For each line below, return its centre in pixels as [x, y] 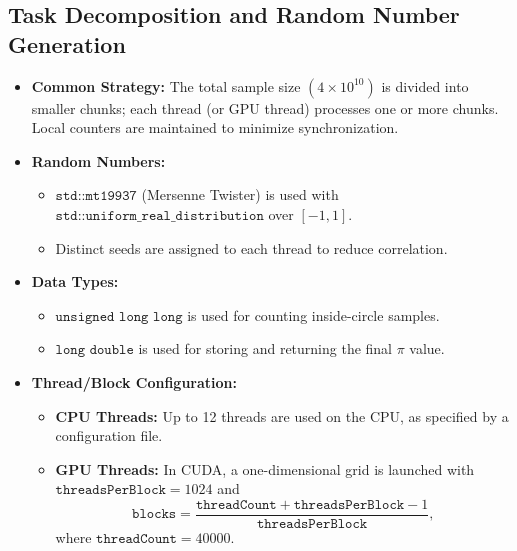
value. [427, 348]
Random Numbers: [98, 160]
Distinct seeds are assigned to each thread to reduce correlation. [251, 247]
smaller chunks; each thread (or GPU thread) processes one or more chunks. [265, 107]
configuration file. [109, 435]
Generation [67, 43]
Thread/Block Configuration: [134, 381]
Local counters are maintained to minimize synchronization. [215, 127]
